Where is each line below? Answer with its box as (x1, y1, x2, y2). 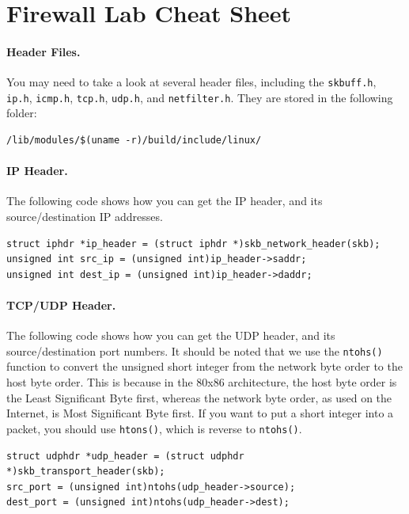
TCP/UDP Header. (6, 297, 116, 314)
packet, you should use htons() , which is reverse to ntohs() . (6, 420, 302, 436)
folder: (6, 105, 37, 121)
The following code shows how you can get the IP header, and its (6, 192, 323, 209)
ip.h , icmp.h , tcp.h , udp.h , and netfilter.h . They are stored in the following (6, 89, 393, 105)
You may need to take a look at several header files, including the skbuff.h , (6, 74, 377, 90)
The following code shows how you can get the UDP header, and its (6, 327, 335, 344)
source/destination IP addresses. (6, 208, 163, 225)
